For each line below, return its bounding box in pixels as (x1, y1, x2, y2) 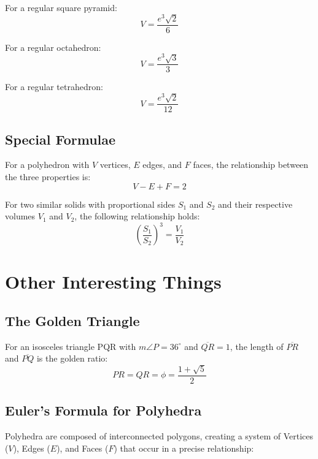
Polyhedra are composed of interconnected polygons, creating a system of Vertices (5, 430, 314, 442)
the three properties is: (5, 170, 91, 183)
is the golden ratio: (36, 352, 108, 365)
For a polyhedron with (5, 158, 90, 171)
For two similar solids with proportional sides (5, 197, 176, 210)
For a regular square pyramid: (5, 1, 117, 13)
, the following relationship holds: (74, 210, 200, 222)
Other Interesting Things (5, 269, 222, 294)
